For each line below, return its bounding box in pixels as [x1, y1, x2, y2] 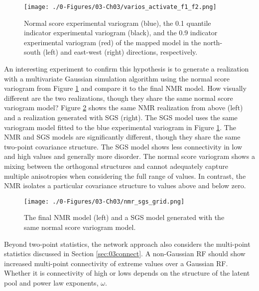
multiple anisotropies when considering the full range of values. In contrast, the [4, 170, 246, 181]
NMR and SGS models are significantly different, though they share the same [4, 132, 241, 142]
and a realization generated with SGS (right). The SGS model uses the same [4, 112, 238, 122]
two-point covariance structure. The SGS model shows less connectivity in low [4, 141, 243, 151]
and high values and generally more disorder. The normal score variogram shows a [4, 151, 255, 161]
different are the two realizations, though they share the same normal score [4, 92, 233, 103]
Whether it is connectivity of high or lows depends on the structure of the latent [4, 268, 250, 278]
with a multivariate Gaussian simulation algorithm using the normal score [4, 73, 230, 83]
